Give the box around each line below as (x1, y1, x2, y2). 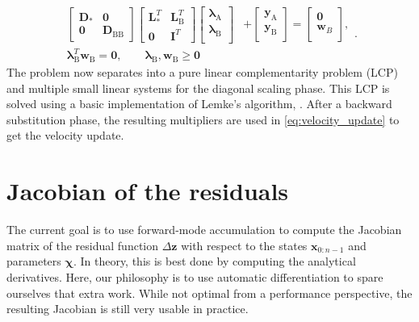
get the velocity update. (6, 127, 124, 144)
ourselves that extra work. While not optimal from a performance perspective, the (6, 284, 413, 301)
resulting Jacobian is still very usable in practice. (6, 300, 249, 317)
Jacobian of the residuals (6, 174, 289, 207)
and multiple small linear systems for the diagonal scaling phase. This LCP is (6, 79, 390, 96)
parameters (6, 253, 61, 270)
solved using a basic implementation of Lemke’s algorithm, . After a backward (6, 95, 392, 112)
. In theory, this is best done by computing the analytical (73, 253, 356, 270)
